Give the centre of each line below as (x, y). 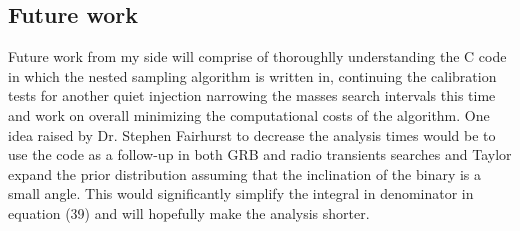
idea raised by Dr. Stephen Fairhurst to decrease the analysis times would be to (252, 134)
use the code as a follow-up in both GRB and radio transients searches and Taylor (260, 154)
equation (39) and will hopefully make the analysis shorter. (189, 212)
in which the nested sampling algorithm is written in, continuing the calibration (252, 75)
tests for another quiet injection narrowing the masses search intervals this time (252, 95)
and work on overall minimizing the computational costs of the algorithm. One (249, 114)
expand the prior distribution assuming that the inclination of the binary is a (245, 173)
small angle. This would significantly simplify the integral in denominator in (241, 193)
